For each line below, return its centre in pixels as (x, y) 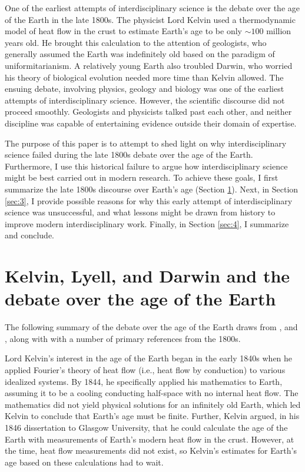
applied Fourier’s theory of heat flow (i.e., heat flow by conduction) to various (145, 369)
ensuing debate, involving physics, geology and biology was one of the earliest (145, 89)
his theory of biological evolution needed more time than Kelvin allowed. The (144, 77)
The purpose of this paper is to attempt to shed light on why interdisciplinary (146, 143)
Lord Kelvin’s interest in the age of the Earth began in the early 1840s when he (149, 358)
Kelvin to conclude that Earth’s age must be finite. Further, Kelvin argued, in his (152, 416)
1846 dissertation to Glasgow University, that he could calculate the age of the (146, 427)
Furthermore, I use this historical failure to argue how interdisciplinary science (146, 166)
